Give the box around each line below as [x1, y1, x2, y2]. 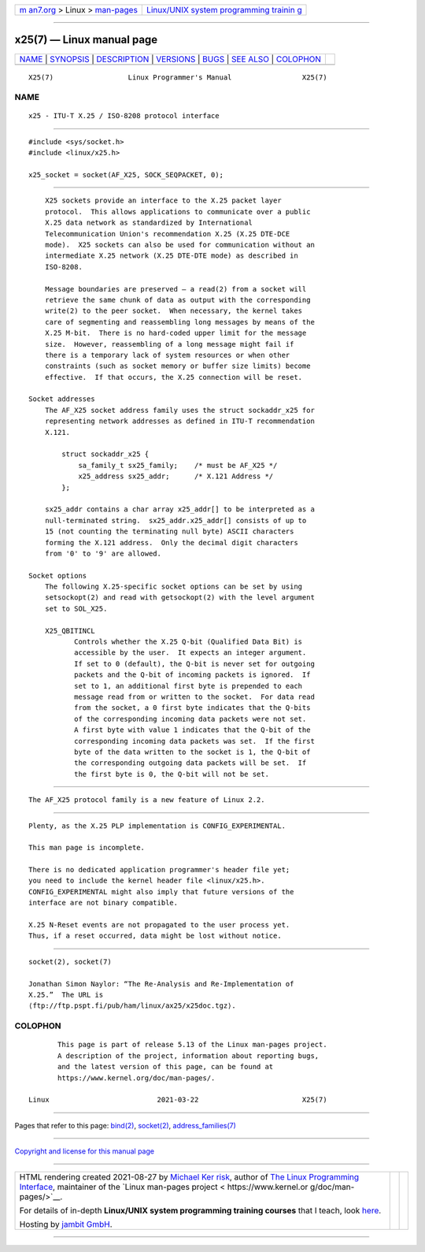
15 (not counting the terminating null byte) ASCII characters [44, 527, 294, 536]
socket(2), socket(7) [28, 957, 112, 966]
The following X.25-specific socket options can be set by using [44, 582, 303, 591]
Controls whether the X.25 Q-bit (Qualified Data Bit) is [73, 637, 303, 646]
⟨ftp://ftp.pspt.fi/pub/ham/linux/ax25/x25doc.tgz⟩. [28, 1001, 236, 1010]
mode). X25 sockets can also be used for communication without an [44, 240, 315, 249]
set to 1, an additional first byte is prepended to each [73, 682, 303, 690]
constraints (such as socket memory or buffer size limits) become [44, 362, 311, 370]
